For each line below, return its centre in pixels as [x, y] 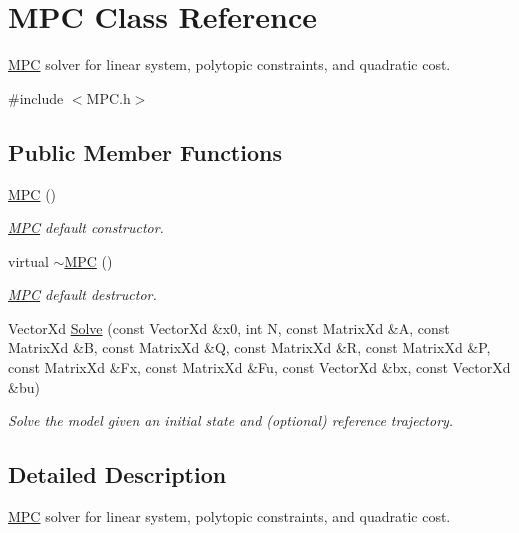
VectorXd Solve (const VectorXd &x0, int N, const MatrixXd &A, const [229, 327]
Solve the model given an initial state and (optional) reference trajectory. [231, 420]
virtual [28, 260]
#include [36, 97]
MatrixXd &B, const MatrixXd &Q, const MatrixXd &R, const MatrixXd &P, [249, 347]
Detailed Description [117, 474]
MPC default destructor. [82, 294]
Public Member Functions [145, 151]
